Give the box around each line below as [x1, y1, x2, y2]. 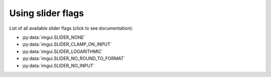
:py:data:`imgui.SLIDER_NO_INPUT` [22, 62, 95, 68]
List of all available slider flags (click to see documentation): [9, 25, 133, 31]
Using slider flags [9, 8, 84, 19]
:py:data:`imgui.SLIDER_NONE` [22, 34, 85, 40]
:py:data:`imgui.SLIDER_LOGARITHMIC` [22, 48, 103, 54]
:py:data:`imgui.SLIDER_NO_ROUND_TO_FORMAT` [22, 55, 125, 61]
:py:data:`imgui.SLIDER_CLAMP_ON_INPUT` [22, 41, 112, 47]
